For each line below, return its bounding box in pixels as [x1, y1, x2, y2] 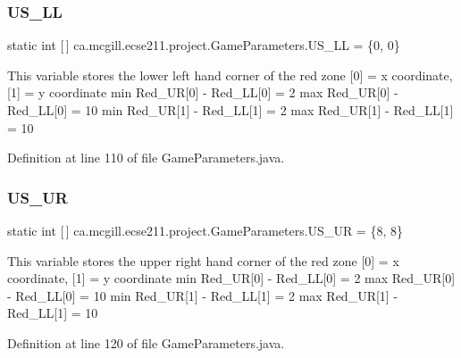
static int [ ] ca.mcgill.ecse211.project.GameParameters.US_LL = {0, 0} [7, 36, 400, 54]
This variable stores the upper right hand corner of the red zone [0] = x [7, 251, 399, 270]
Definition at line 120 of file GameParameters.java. [7, 333, 285, 352]
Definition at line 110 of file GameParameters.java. [7, 148, 285, 167]
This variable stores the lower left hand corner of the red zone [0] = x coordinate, [7, 65, 453, 84]
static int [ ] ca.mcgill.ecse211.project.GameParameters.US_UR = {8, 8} [7, 221, 403, 239]
